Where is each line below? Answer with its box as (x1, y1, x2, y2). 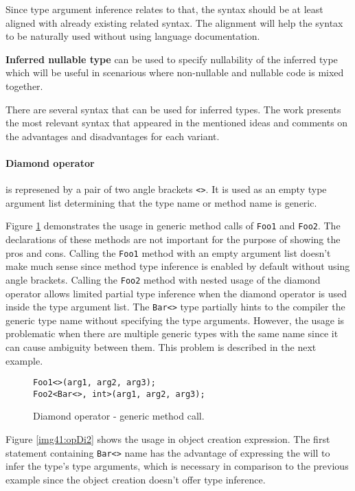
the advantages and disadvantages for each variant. (5, 128, 220, 143)
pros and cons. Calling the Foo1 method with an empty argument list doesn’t (5, 245, 331, 260)
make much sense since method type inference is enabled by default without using (5, 259, 350, 273)
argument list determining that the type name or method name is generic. (5, 195, 317, 209)
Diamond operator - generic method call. (33, 409, 205, 423)
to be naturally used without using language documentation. (5, 29, 260, 43)
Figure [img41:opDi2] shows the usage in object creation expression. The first (5, 432, 330, 446)
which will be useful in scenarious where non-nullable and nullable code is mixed (5, 65, 344, 80)
